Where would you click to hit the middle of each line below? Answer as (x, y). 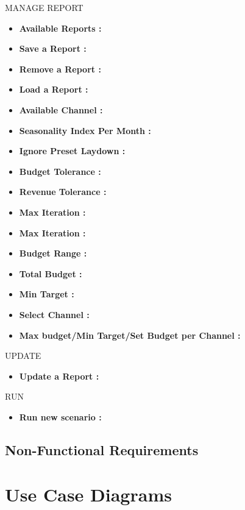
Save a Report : (53, 48)
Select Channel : (54, 314)
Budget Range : (53, 253)
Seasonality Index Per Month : (85, 130)
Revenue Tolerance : (63, 192)
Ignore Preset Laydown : (72, 151)
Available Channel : (61, 109)
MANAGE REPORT (44, 7)
